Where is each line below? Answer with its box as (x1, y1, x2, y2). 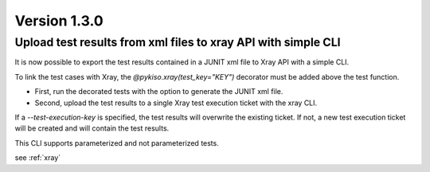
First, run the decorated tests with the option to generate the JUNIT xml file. (34, 87, 283, 96)
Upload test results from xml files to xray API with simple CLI (14, 35, 342, 49)
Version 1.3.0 (14, 12, 104, 29)
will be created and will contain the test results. (14, 123, 170, 133)
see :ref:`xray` (14, 153, 61, 162)
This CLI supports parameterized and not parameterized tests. (14, 138, 219, 147)
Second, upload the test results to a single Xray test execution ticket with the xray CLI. (34, 98, 318, 107)
